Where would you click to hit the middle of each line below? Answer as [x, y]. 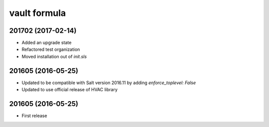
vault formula [38, 13]
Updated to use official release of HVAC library [70, 90]
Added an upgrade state [47, 43]
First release [34, 116]
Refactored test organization [51, 49]
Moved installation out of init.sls [54, 56]
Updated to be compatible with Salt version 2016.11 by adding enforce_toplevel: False [109, 83]
